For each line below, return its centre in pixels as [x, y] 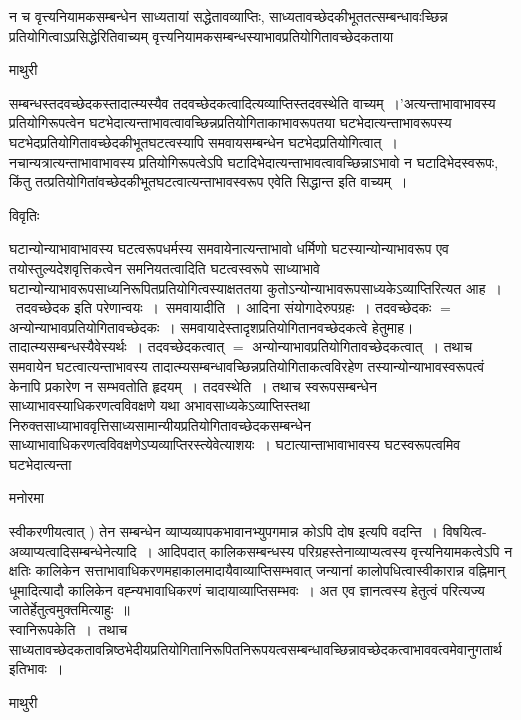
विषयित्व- [464, 531]
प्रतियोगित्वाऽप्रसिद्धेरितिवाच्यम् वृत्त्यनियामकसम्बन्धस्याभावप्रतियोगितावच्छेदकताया [201, 35]
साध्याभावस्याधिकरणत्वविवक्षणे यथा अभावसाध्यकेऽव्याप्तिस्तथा [159, 405]
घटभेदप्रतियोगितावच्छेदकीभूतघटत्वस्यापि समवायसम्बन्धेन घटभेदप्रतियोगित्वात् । [203, 141]
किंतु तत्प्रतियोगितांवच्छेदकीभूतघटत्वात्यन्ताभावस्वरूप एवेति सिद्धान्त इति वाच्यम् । [208, 181]
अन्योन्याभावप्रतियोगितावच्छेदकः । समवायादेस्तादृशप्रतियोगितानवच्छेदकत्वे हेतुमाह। [211, 326]
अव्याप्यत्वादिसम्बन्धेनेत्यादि [73, 550]
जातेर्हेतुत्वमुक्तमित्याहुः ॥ [69, 609]
